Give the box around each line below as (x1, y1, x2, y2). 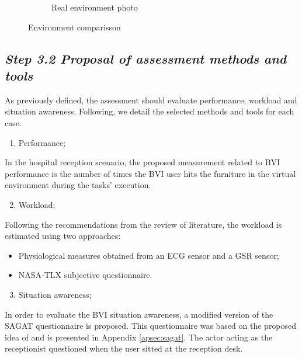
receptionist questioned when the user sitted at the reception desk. (5, 342, 243, 354)
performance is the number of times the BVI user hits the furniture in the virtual (5, 167, 296, 179)
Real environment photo (51, 1, 138, 13)
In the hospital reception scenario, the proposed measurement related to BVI (5, 156, 280, 168)
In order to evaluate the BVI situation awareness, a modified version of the (5, 308, 273, 320)
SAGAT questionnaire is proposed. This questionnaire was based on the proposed (5, 319, 297, 332)
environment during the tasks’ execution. (5, 179, 151, 191)
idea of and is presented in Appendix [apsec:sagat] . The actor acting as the (5, 331, 273, 343)
